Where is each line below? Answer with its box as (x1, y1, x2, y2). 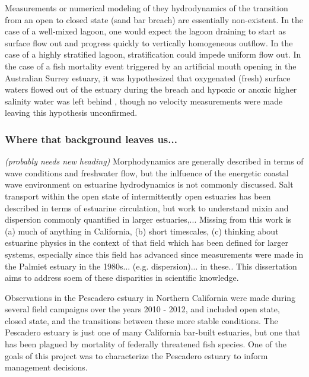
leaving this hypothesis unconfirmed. (5, 106, 138, 119)
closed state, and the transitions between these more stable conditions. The (5, 314, 278, 327)
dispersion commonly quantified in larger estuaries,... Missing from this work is (5, 213, 292, 226)
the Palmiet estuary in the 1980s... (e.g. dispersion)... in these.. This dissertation (5, 259, 297, 272)
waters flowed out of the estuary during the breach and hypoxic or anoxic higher (5, 83, 297, 96)
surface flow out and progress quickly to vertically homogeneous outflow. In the (5, 36, 293, 49)
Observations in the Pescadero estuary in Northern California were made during (5, 291, 296, 303)
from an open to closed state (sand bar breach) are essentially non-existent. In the (5, 13, 304, 26)
